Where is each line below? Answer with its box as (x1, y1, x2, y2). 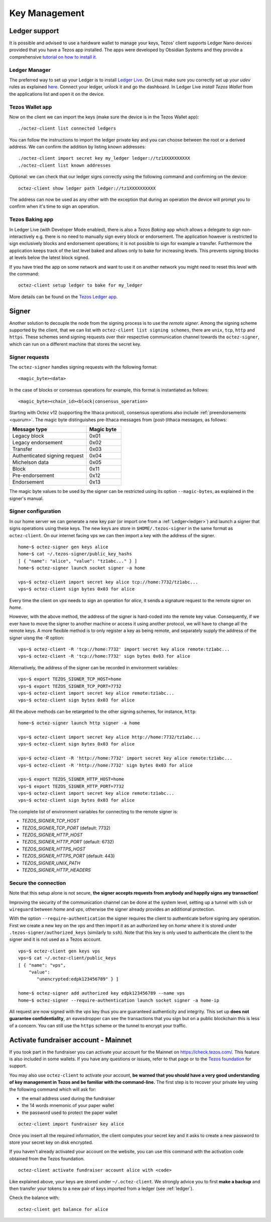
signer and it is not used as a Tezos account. (9, 936, 102, 942)
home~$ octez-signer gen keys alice (18, 544, 108, 550)
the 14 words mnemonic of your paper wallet (22, 1103, 114, 1109)
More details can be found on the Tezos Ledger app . (9, 294, 118, 300)
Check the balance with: (9, 1195, 60, 1201)
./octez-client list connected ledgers (18, 126, 116, 132)
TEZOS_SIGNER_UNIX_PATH (22, 860, 80, 866)
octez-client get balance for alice (18, 1206, 108, 1212)
